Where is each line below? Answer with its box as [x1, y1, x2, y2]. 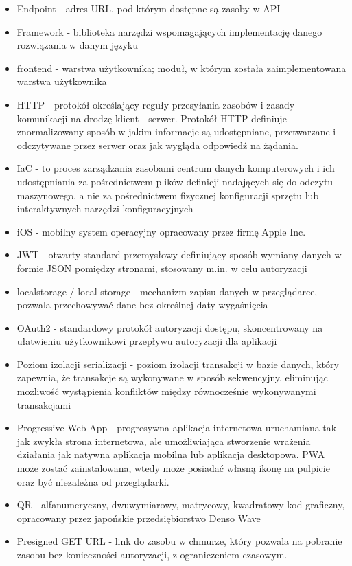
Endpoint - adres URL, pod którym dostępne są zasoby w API [16, 1, 281, 15]
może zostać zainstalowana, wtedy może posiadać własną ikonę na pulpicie [16, 461, 330, 475]
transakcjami [16, 397, 71, 411]
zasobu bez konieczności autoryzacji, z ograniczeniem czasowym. [16, 547, 288, 561]
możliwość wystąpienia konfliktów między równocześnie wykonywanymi [16, 384, 316, 398]
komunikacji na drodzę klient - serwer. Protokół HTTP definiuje [16, 111, 287, 125]
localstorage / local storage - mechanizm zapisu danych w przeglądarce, [16, 284, 318, 298]
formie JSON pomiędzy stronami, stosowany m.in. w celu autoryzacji [16, 260, 307, 275]
